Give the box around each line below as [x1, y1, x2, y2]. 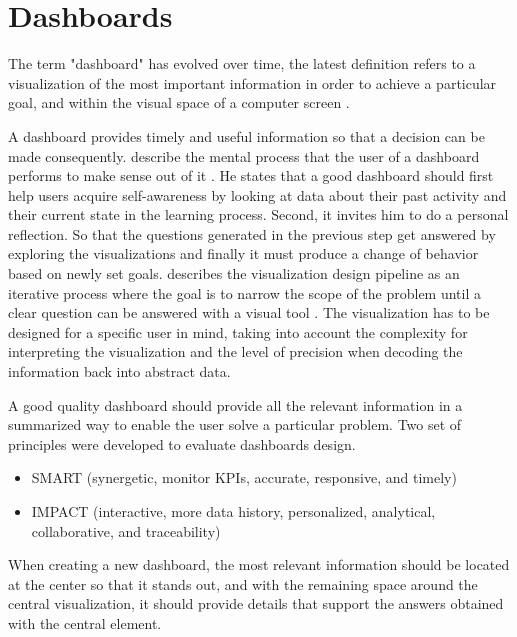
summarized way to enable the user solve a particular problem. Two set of [8, 414, 462, 435]
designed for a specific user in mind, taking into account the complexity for [8, 321, 468, 342]
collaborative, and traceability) [31, 520, 221, 541]
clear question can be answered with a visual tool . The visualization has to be [8, 302, 490, 323]
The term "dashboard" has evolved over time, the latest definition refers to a [8, 53, 476, 74]
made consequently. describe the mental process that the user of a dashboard [8, 145, 480, 166]
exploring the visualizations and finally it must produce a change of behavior [8, 243, 479, 264]
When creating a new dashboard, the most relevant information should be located [8, 554, 510, 575]
